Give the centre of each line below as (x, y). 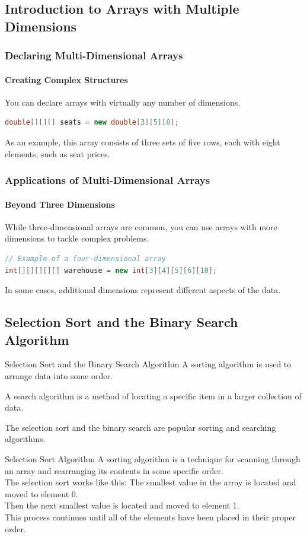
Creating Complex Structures (66, 79)
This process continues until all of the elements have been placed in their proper (150, 517)
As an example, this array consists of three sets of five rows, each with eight (143, 142)
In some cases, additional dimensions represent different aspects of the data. (143, 290)
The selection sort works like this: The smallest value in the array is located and (151, 482)
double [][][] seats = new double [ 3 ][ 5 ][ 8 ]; (92, 123)
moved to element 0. (41, 493)
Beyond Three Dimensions (60, 204)
